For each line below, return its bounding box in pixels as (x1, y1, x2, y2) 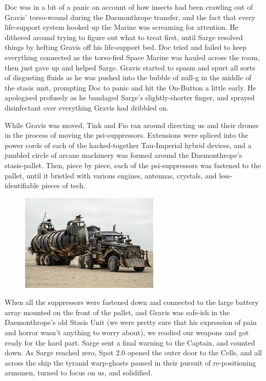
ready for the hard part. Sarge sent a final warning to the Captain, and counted (5, 337, 255, 348)
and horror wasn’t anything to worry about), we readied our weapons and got (5, 327, 249, 338)
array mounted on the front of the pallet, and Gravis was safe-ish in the (5, 306, 230, 317)
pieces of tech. (41, 180, 86, 191)
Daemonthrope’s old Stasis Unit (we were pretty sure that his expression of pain (5, 317, 257, 328)
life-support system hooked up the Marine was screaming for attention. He (5, 22, 238, 32)
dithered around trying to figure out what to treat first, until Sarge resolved (5, 31, 243, 42)
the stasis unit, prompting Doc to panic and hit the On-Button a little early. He (5, 82, 256, 93)
